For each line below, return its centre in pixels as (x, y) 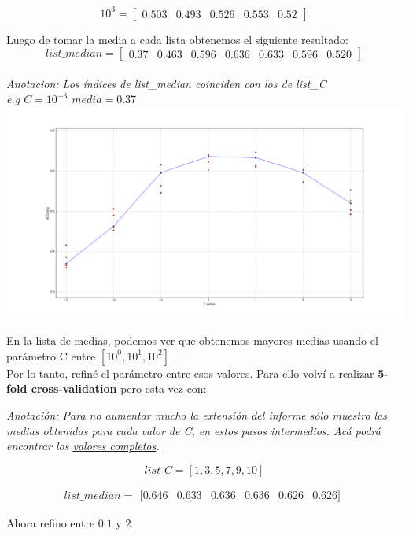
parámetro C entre (51, 355)
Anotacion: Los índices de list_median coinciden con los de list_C (166, 83)
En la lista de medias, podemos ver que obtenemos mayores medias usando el (192, 340)
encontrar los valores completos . (83, 446)
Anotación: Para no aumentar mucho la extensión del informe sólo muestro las (197, 414)
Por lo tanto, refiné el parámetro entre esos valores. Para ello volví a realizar (190, 373)
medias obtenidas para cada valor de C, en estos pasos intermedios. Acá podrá (193, 430)
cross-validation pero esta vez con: (119, 388)
